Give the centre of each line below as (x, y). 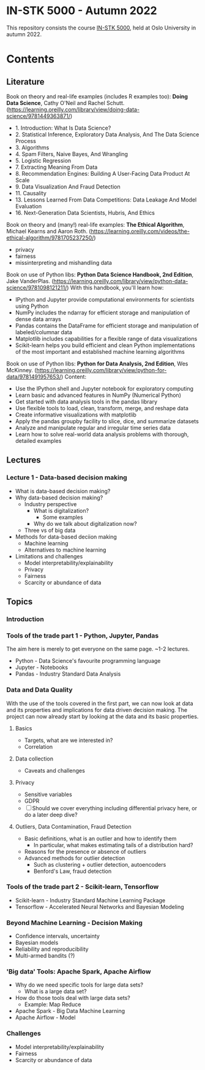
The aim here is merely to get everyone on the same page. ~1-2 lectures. (98, 649)
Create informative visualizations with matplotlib (76, 415)
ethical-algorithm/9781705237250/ (50, 238)
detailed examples (38, 440)
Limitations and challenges (49, 556)
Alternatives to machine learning (65, 550)
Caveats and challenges (55, 770)
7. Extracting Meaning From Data (56, 167)
